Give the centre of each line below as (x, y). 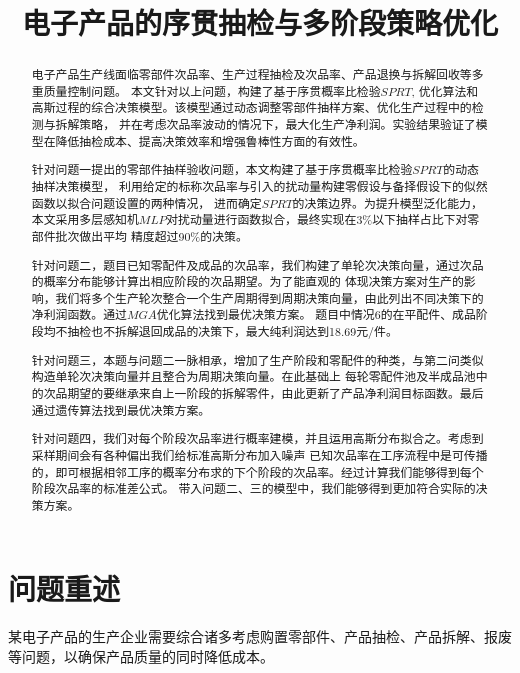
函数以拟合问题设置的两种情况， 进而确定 (146, 202)
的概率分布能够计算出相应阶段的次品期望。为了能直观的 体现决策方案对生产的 (247, 281)
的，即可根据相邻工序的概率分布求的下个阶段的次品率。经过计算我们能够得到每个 (257, 471)
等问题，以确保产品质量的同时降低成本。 (141, 656)
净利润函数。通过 (79, 314)
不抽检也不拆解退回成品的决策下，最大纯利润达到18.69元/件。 (226, 331)
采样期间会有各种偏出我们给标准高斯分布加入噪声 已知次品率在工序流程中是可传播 (259, 454)
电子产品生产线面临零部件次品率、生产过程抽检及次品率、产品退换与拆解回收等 (251, 74)
